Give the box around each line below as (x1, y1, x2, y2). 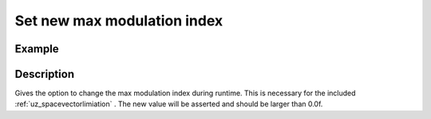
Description (14, 67, 75, 81)
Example (14, 42, 59, 56)
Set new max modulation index (14, 12, 223, 29)
